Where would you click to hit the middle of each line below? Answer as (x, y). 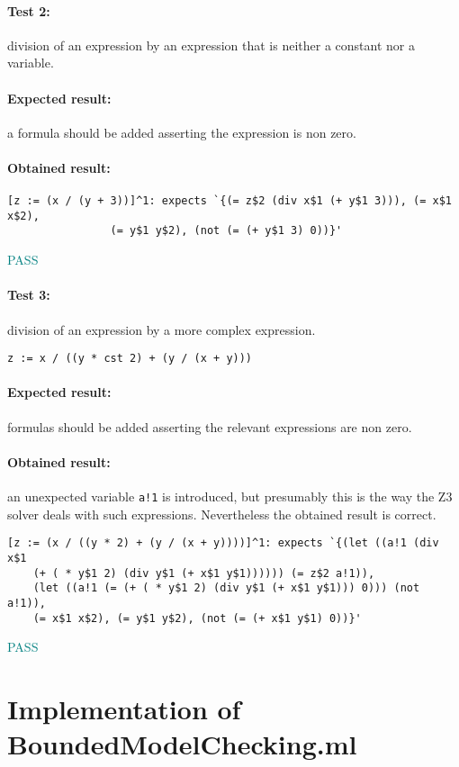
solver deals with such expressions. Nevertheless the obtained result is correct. (222, 514)
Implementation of (124, 708)
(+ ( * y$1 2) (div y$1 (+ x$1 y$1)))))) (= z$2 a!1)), (204, 573)
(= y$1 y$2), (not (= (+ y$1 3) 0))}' (226, 231)
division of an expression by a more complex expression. (162, 329)
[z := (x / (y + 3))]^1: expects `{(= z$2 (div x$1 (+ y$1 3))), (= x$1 (229, 201)
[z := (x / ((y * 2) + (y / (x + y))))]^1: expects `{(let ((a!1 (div (223, 543)
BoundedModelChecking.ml (182, 744)
